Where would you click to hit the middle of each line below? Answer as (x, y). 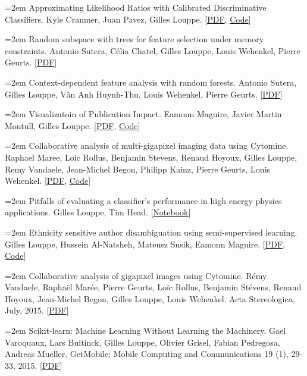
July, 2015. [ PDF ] (37, 310)
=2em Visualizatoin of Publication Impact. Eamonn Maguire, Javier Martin (143, 114)
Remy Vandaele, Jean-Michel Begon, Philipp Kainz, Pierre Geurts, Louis (138, 169)
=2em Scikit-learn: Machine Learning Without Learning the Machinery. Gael (145, 330)
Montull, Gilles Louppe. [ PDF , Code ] (73, 125)
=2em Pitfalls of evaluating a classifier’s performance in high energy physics (143, 200)
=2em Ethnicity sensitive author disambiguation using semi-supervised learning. (151, 232)
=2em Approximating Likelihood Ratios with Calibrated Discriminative (136, 7)
